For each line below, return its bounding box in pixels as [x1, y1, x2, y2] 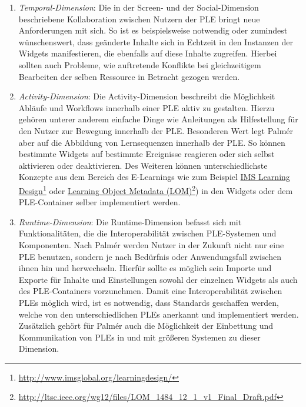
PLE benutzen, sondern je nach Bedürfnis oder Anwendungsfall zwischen [18, 250, 281, 262]
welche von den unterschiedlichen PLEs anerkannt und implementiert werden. [18, 308, 299, 320]
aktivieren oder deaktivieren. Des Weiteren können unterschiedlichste [18, 159, 268, 171]
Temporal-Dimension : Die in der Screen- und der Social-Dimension [18, 1, 259, 13]
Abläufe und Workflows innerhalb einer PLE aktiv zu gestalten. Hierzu [18, 101, 275, 114]
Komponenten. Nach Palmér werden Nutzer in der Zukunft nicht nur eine [18, 238, 284, 251]
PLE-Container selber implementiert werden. [18, 196, 181, 208]
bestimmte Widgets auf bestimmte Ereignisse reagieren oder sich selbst [18, 148, 275, 160]
